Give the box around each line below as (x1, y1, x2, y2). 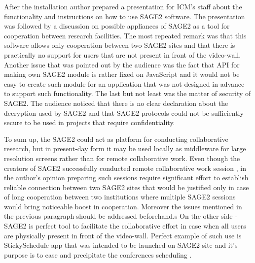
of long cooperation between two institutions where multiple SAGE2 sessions (4, 192, 236, 202)
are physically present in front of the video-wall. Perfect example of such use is (4, 230, 242, 240)
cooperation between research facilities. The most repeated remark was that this (4, 30, 247, 40)
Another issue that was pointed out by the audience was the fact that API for (4, 59, 240, 69)
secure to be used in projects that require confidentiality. (4, 117, 175, 128)
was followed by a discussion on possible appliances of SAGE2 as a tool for (4, 21, 230, 31)
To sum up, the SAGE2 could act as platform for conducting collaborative (4, 133, 228, 144)
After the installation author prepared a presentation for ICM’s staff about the (4, 1, 242, 11)
